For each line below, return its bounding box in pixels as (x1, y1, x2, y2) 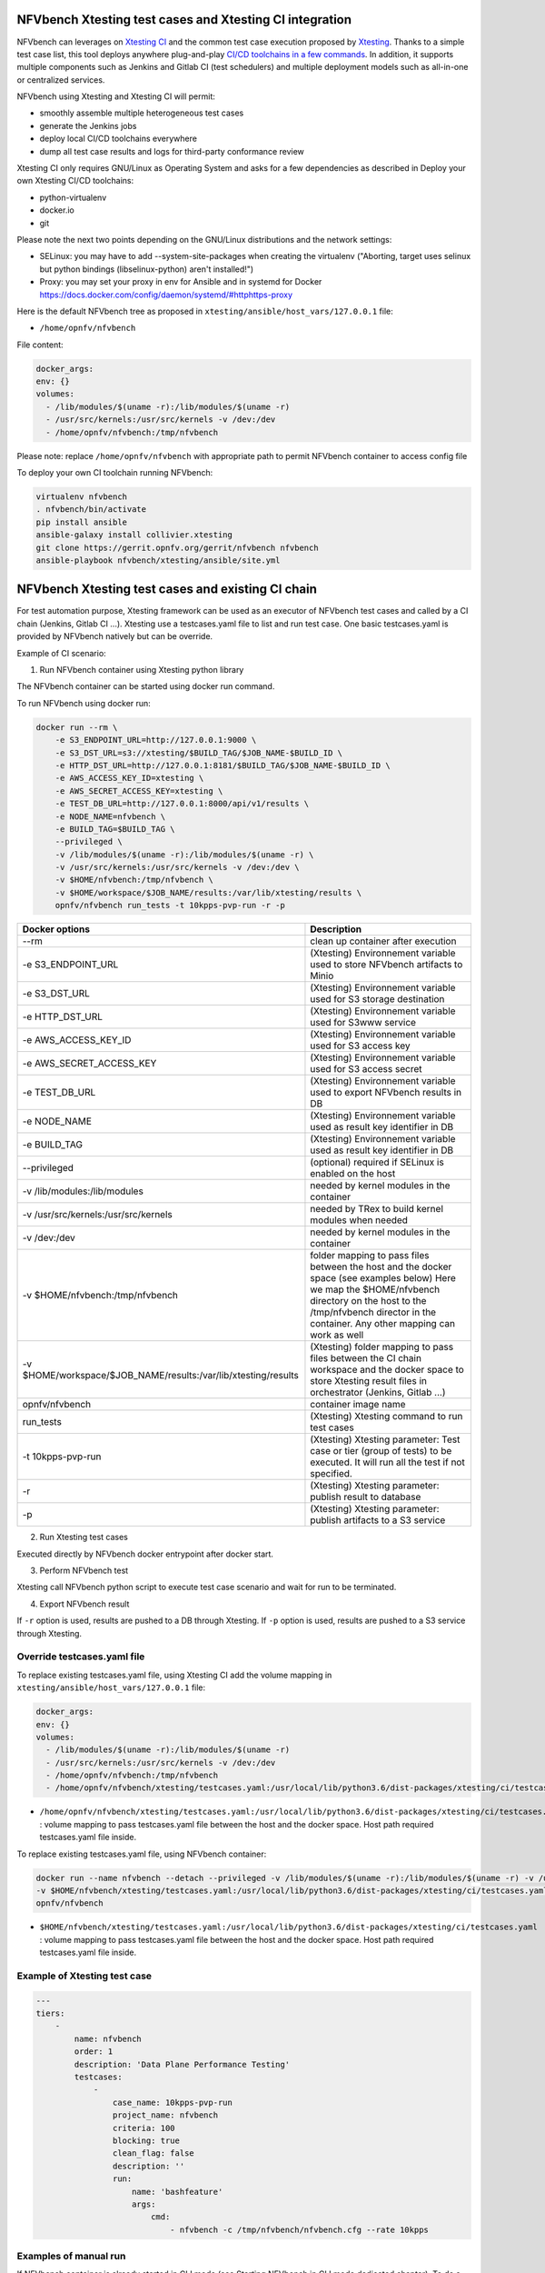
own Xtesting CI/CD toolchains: (16, 175, 134, 186)
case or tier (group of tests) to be (310, 1445, 452, 1457)
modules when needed (310, 1214, 409, 1227)
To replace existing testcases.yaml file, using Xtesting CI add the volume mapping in (16, 1669, 332, 1680)
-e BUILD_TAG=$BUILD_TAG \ (54, 824, 176, 834)
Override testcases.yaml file (16, 1650, 145, 1663)
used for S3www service (310, 1016, 417, 1029)
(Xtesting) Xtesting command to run (310, 1410, 463, 1423)
